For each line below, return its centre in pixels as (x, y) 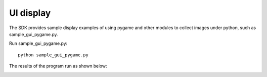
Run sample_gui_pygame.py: (38, 43)
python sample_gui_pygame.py (53, 55)
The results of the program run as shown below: (58, 66)
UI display (30, 13)
